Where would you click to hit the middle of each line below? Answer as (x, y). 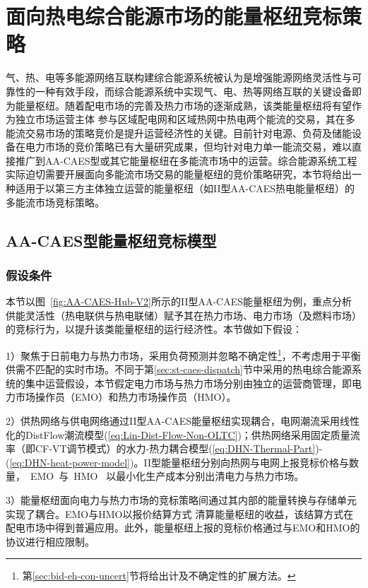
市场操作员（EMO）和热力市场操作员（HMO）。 (126, 397)
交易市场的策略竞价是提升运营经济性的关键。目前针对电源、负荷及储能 (188, 133)
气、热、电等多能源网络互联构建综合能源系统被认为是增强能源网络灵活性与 (179, 77)
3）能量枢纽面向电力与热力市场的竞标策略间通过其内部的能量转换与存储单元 (181, 500)
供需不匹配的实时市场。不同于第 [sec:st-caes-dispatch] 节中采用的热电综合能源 (179, 369)
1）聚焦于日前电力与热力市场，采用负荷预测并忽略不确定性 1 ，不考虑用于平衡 (183, 354)
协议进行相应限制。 (50, 541)
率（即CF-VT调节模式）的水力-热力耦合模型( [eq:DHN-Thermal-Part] (161, 448)
